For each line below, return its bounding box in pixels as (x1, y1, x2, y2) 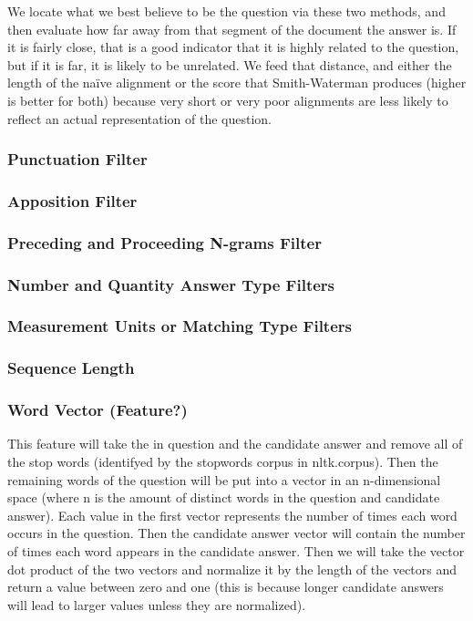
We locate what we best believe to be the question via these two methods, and (7, 2, 446, 20)
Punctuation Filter (7, 148, 148, 171)
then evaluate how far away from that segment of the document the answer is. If (7, 19, 457, 38)
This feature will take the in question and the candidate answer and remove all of (7, 434, 463, 453)
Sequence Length (7, 357, 135, 379)
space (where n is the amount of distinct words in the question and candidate (7, 488, 440, 507)
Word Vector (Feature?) (7, 398, 188, 421)
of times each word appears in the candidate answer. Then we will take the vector (7, 542, 465, 560)
